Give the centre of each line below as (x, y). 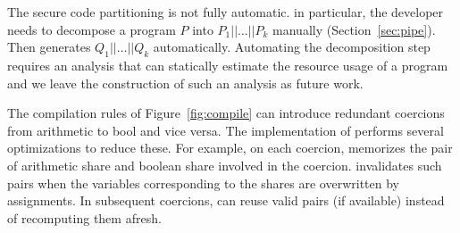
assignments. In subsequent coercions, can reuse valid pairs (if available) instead (226, 200)
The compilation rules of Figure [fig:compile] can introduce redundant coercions (226, 113)
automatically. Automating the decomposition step (292, 47)
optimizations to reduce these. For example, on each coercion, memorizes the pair (230, 148)
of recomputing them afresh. (84, 217)
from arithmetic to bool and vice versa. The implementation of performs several (226, 130)
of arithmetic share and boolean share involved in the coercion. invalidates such (225, 165)
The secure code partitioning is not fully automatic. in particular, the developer (226, 12)
